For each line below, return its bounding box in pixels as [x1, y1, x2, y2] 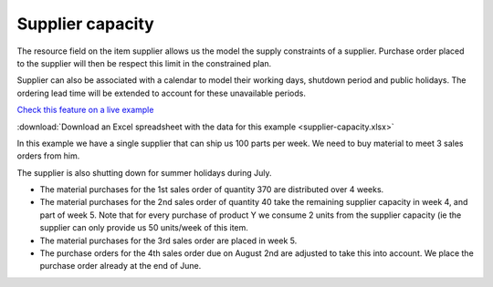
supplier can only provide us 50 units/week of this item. [39, 222, 248, 233]
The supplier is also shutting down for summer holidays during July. [16, 167, 273, 178]
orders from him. [16, 150, 80, 161]
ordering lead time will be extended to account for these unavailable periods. [16, 87, 306, 98]
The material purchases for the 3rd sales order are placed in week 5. [39, 235, 298, 246]
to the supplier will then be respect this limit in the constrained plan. [16, 57, 272, 68]
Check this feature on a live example [16, 105, 154, 116]
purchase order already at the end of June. [39, 261, 202, 272]
